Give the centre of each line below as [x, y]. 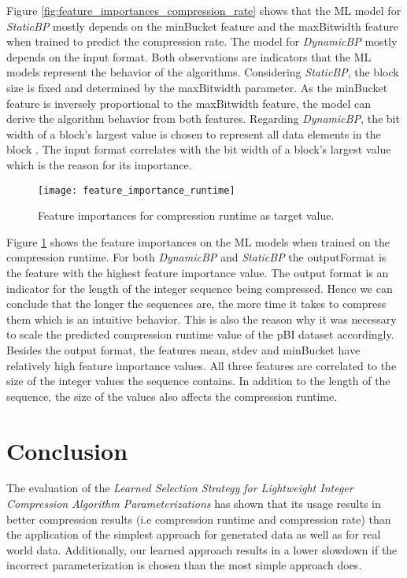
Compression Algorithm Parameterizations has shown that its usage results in [194, 504]
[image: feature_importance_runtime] [137, 190]
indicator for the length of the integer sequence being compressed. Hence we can [200, 288]
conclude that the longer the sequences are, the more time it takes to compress [196, 304]
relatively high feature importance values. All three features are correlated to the [202, 365]
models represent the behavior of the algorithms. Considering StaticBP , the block [203, 72]
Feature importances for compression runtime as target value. [186, 215]
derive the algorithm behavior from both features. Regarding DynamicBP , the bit [203, 119]
